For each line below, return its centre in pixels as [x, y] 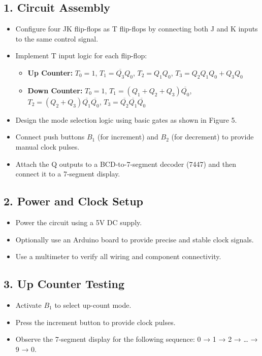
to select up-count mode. [93, 305]
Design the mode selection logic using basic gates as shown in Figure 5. [126, 119]
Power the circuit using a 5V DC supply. [79, 222]
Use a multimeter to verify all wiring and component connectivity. [118, 256]
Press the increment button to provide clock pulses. [95, 322]
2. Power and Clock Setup [73, 201]
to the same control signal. [57, 38]
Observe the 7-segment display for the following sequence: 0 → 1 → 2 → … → [137, 339]
